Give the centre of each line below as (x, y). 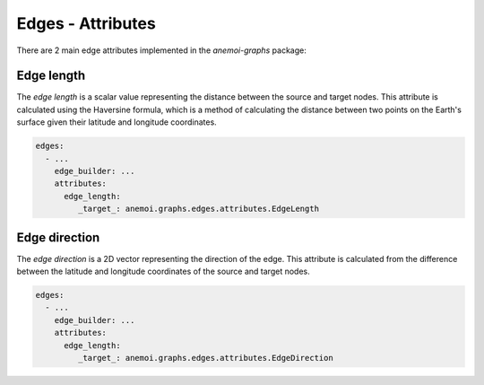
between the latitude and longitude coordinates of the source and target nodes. (163, 271)
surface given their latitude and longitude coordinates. (117, 122)
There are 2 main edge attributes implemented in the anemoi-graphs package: (161, 50)
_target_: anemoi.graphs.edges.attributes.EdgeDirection (205, 358)
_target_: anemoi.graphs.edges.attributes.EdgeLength (199, 209)
